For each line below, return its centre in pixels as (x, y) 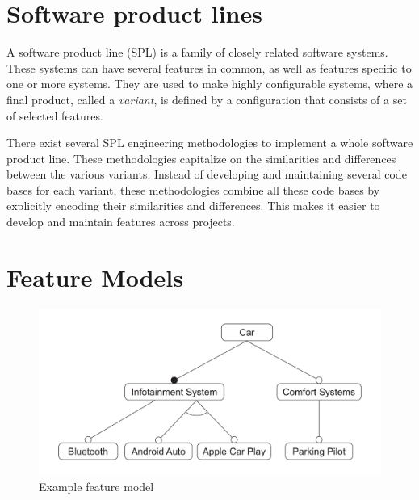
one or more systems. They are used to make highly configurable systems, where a (210, 84)
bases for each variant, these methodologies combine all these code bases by (193, 189)
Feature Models (95, 277)
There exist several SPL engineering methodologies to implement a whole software (210, 143)
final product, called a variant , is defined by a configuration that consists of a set (207, 99)
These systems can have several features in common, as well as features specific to (209, 67)
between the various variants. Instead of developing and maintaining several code (207, 174)
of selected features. (55, 115)
